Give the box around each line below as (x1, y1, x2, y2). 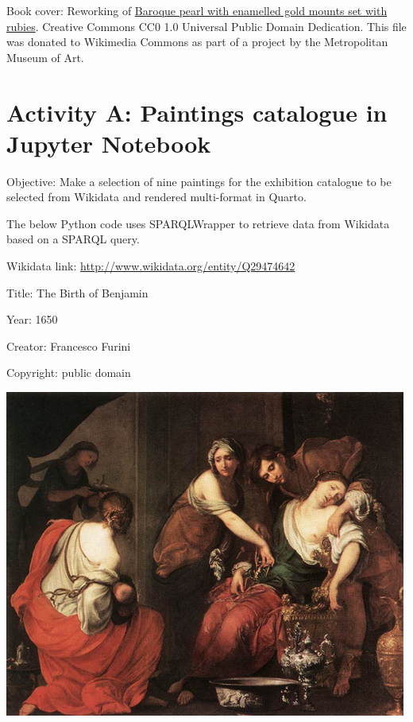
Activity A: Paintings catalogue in (6, 95, 388, 128)
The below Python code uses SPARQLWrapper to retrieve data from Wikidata (6, 215, 390, 231)
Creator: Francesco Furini (6, 337, 131, 354)
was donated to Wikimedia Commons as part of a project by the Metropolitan (6, 33, 388, 50)
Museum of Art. (6, 49, 84, 65)
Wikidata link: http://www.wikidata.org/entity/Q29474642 (6, 258, 295, 274)
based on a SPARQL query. (6, 231, 140, 247)
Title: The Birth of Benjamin (6, 284, 149, 301)
